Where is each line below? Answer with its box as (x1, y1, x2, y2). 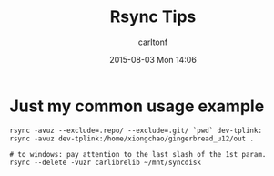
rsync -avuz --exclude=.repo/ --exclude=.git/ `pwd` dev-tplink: (9, 126, 262, 135)
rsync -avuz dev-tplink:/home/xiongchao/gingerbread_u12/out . (9, 134, 255, 143)
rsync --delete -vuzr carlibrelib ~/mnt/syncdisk (9, 158, 202, 167)
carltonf (137, 36, 168, 47)
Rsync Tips (109, 6, 197, 27)
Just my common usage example (9, 96, 265, 116)
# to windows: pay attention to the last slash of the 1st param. (9, 150, 267, 159)
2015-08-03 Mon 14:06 (108, 54, 198, 65)
